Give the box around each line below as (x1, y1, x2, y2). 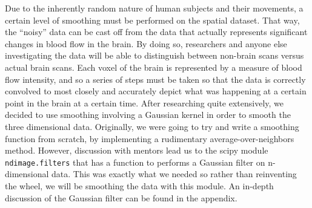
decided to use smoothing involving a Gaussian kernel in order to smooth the (5, 108, 291, 121)
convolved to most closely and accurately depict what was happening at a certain (5, 85, 307, 97)
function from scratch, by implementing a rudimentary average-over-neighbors (5, 132, 294, 145)
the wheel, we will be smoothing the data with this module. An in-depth (5, 179, 274, 192)
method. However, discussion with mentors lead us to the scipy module (5, 144, 268, 157)
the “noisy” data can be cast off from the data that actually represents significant (5, 25, 308, 38)
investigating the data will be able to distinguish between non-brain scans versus (5, 49, 304, 62)
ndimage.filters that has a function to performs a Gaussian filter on (5, 155, 265, 168)
